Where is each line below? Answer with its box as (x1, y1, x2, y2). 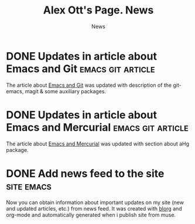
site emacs (6, 179, 52, 192)
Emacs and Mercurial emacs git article (6, 121, 189, 134)
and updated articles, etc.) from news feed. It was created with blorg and (6, 205, 183, 212)
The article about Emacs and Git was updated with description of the (6, 82, 172, 89)
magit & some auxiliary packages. (25, 87, 107, 94)
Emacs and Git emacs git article (6, 62, 155, 75)
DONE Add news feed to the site (6, 167, 165, 180)
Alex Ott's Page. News (43, 4, 154, 17)
